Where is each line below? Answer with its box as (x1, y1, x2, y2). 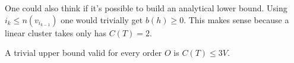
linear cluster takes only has (5, 26, 107, 39)
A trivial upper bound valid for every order (5, 46, 162, 59)
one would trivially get (61, 13, 143, 26)
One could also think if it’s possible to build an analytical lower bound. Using (5, 2, 287, 14)
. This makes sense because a (184, 13, 289, 26)
